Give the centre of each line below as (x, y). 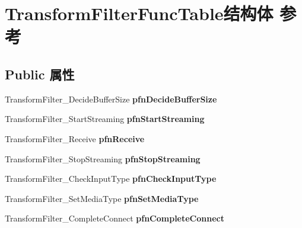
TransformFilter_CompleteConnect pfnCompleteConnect (115, 218)
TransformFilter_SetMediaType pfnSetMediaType (102, 198)
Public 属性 (40, 74)
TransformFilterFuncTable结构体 (139, 13)
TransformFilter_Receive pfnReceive (75, 138)
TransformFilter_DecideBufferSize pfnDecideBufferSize (111, 99)
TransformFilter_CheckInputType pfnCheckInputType (111, 179)
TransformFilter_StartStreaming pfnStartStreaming (105, 119)
